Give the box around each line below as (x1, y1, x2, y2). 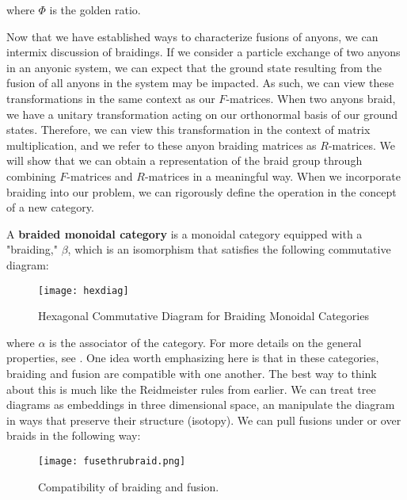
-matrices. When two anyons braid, (226, 90, 396, 106)
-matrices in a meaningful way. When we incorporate (144, 167, 401, 184)
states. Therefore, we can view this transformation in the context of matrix (6, 121, 371, 138)
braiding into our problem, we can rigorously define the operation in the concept (6, 183, 397, 200)
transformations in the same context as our (6, 90, 215, 106)
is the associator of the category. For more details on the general (49, 334, 362, 350)
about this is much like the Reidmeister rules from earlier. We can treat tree (6, 380, 376, 397)
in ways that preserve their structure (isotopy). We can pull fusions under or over (6, 411, 401, 428)
